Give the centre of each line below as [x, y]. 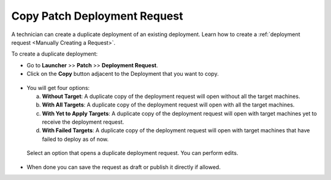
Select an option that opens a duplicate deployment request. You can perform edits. [132, 153]
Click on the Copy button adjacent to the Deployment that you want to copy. [123, 74]
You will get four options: [58, 88]
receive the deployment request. [83, 122]
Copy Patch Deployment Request [97, 16]
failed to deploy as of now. [75, 139]
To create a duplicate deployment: [55, 54]
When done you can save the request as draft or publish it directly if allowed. [124, 167]
